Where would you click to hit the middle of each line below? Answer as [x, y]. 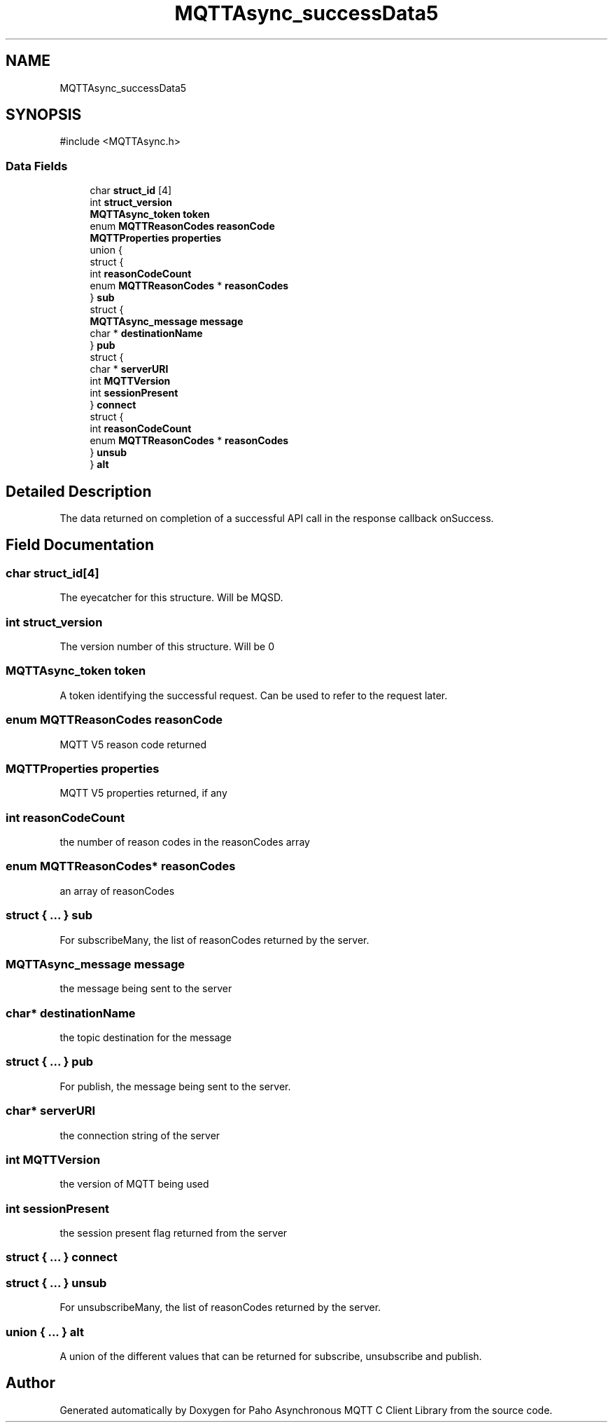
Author [30, 1383]
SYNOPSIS [44, 115]
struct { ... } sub [49, 915]
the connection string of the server [140, 1135]
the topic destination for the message [146, 1037]
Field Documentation [80, 545]
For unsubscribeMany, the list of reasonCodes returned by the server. [220, 1307]
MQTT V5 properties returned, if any [143, 793]
